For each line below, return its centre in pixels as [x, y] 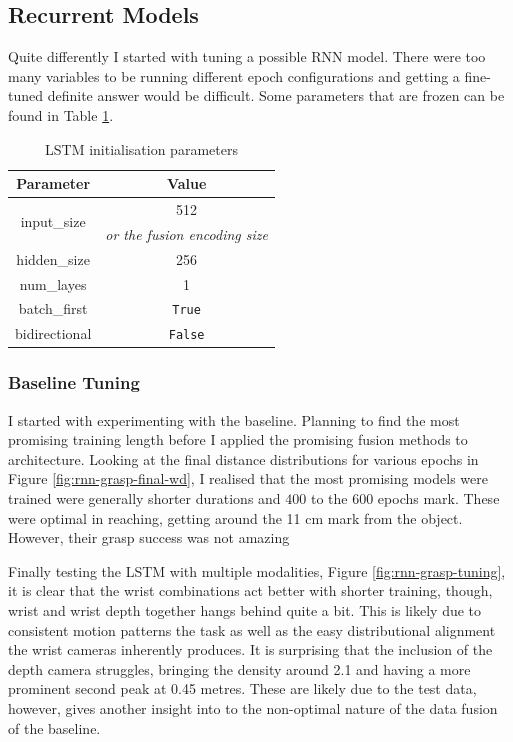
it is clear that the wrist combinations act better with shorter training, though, [250, 590]
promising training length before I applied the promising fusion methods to [238, 439]
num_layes [53, 283]
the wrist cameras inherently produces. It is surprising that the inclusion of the [250, 649]
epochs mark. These [438, 498]
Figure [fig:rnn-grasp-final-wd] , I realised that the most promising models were [248, 478]
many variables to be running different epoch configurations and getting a [234, 75]
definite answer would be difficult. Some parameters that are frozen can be [276, 95]
